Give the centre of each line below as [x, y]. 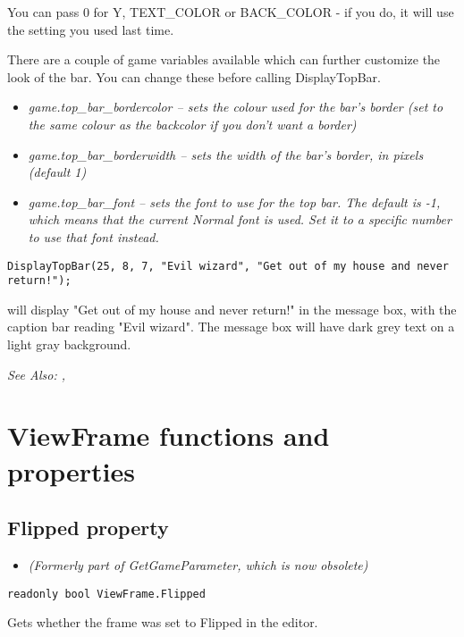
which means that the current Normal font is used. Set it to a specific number [240, 219]
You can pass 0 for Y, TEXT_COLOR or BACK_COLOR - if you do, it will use [231, 12]
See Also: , [36, 374]
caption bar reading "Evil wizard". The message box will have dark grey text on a [231, 327]
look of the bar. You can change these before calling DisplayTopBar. [194, 76]
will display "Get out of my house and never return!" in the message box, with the [232, 309]
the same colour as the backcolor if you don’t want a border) [192, 124]
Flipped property [88, 528]
